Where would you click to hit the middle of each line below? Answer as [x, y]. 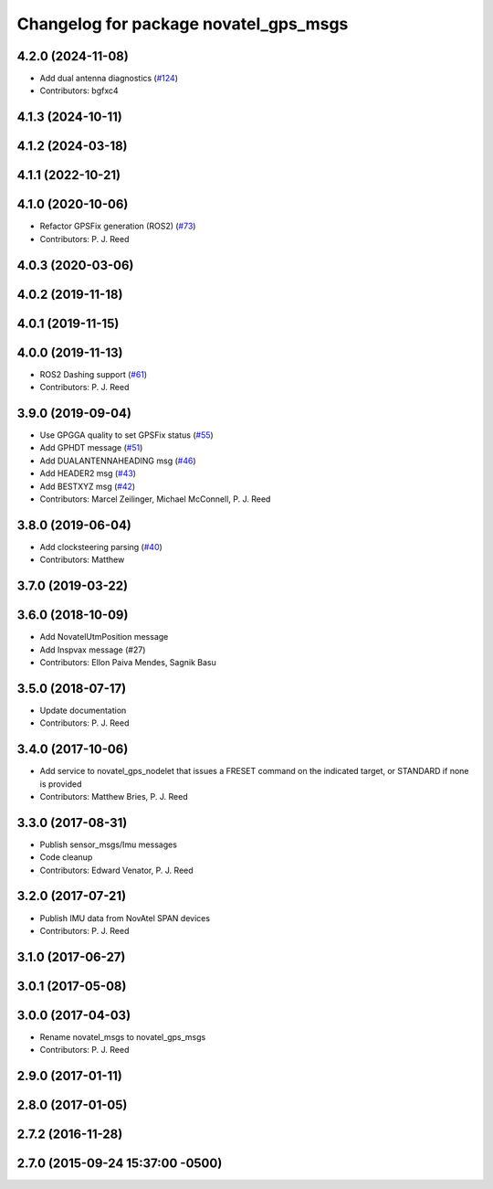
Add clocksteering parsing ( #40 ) [101, 547]
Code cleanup [66, 857]
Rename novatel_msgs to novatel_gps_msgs [123, 1036]
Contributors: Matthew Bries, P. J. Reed [114, 796]
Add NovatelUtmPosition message [104, 637]
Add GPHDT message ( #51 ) [91, 448]
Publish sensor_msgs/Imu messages [109, 844]
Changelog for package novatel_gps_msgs [183, 24]
